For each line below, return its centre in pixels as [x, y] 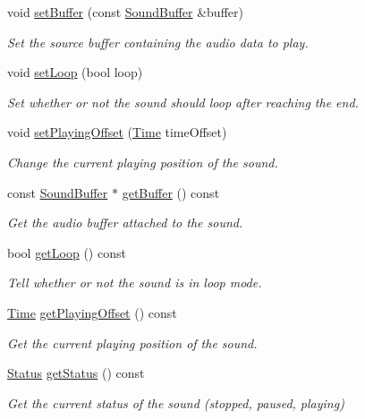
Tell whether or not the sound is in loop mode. [135, 282]
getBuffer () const [171, 192]
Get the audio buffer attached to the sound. [125, 222]
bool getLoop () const [67, 252]
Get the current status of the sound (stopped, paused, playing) [176, 402]
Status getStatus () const [76, 373]
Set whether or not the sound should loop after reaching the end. [183, 102]
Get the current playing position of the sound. [132, 342]
